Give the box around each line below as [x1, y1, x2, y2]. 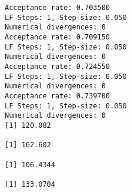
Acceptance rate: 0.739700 [5, 91, 110, 100]
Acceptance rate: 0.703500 [5, 4, 110, 12]
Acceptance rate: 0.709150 [5, 32, 110, 41]
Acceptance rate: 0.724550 [5, 62, 110, 71]
